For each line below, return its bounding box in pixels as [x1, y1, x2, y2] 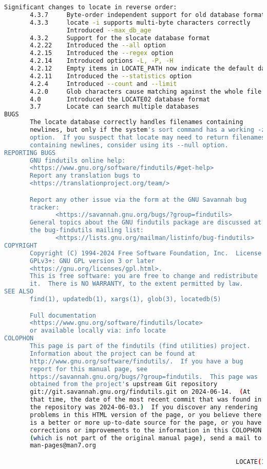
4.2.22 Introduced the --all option [30, 42, 166, 49]
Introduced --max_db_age [66, 26, 151, 34]
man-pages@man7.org [30, 442, 96, 449]
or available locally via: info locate [30, 327, 166, 335]
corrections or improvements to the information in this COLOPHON [30, 426, 262, 434]
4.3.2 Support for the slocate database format [30, 34, 210, 42]
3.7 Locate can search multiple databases [30, 103, 199, 111]
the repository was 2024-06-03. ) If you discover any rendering [30, 404, 258, 411]
